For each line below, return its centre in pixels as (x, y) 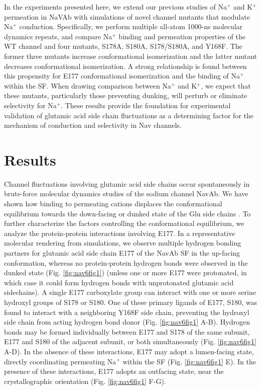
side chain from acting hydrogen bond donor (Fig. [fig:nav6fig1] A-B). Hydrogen (127, 322)
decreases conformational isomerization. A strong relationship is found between (125, 66)
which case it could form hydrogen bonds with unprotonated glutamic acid (119, 282)
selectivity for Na (30, 105)
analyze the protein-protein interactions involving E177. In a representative (120, 233)
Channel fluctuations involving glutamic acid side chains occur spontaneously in (127, 183)
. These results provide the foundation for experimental (146, 105)
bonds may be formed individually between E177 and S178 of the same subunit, (127, 331)
